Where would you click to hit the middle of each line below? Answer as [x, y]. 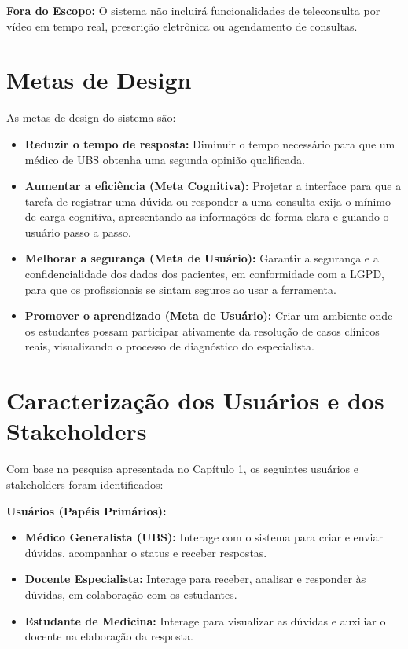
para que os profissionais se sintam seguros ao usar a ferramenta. [180, 289]
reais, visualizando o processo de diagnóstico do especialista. [169, 346]
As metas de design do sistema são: [91, 117]
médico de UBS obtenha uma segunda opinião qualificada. [165, 159]
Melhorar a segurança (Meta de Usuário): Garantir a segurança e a [202, 258]
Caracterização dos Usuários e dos [195, 400]
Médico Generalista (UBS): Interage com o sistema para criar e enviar [204, 537]
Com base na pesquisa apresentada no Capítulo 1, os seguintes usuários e [182, 469]
